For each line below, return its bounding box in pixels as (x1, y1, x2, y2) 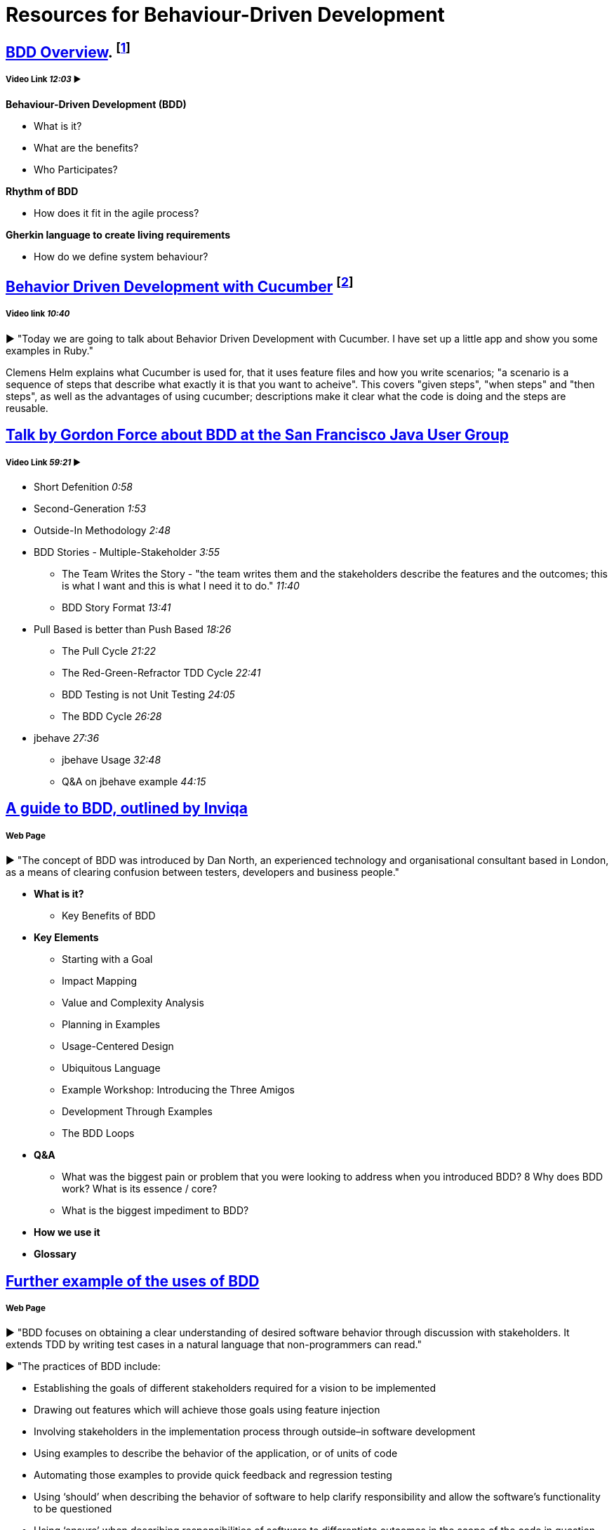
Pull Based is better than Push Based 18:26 (34, 623, 232, 635)
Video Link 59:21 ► (6, 457, 81, 467)
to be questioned (34, 1503, 112, 1515)
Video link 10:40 (6, 309, 70, 319)
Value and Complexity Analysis (62, 997, 204, 1009)
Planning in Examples (62, 1018, 161, 1031)
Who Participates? (34, 163, 118, 175)
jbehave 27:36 (34, 731, 100, 744)
